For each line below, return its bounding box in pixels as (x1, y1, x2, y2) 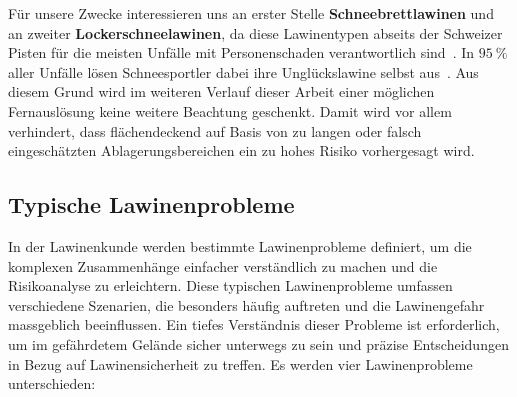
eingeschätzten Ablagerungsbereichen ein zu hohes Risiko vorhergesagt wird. (8, 140, 475, 161)
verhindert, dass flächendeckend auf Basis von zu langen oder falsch (8, 120, 422, 141)
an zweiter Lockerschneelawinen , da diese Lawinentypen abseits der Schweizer (8, 22, 503, 43)
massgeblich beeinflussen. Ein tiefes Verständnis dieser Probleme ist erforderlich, (8, 314, 500, 335)
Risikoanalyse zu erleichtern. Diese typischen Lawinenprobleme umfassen (8, 275, 453, 296)
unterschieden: (8, 373, 96, 394)
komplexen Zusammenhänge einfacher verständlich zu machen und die (8, 255, 438, 276)
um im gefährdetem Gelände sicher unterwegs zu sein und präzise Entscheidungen (8, 333, 509, 354)
